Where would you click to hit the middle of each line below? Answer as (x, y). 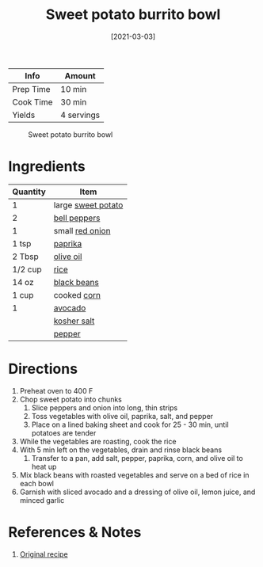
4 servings (80, 115)
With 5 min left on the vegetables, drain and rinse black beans (121, 450)
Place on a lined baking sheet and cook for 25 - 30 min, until (130, 424)
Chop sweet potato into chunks (71, 399)
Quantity (29, 192)
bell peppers (77, 218)
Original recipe (44, 554)
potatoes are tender (64, 432)
